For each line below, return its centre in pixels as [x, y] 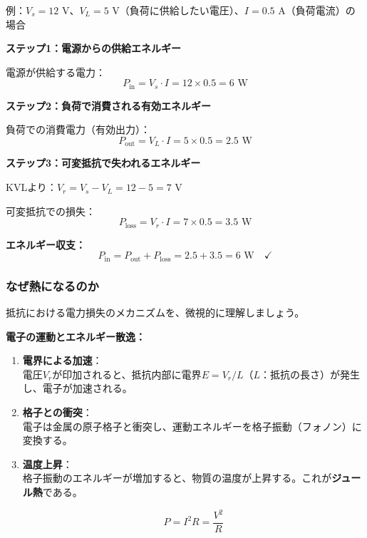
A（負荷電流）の [317, 10]
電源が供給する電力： [56, 72]
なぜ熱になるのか [52, 285]
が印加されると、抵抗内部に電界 [127, 374]
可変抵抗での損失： [51, 211]
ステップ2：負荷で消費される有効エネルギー [109, 105]
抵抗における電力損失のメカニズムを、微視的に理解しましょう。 [155, 312]
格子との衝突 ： [57, 412]
